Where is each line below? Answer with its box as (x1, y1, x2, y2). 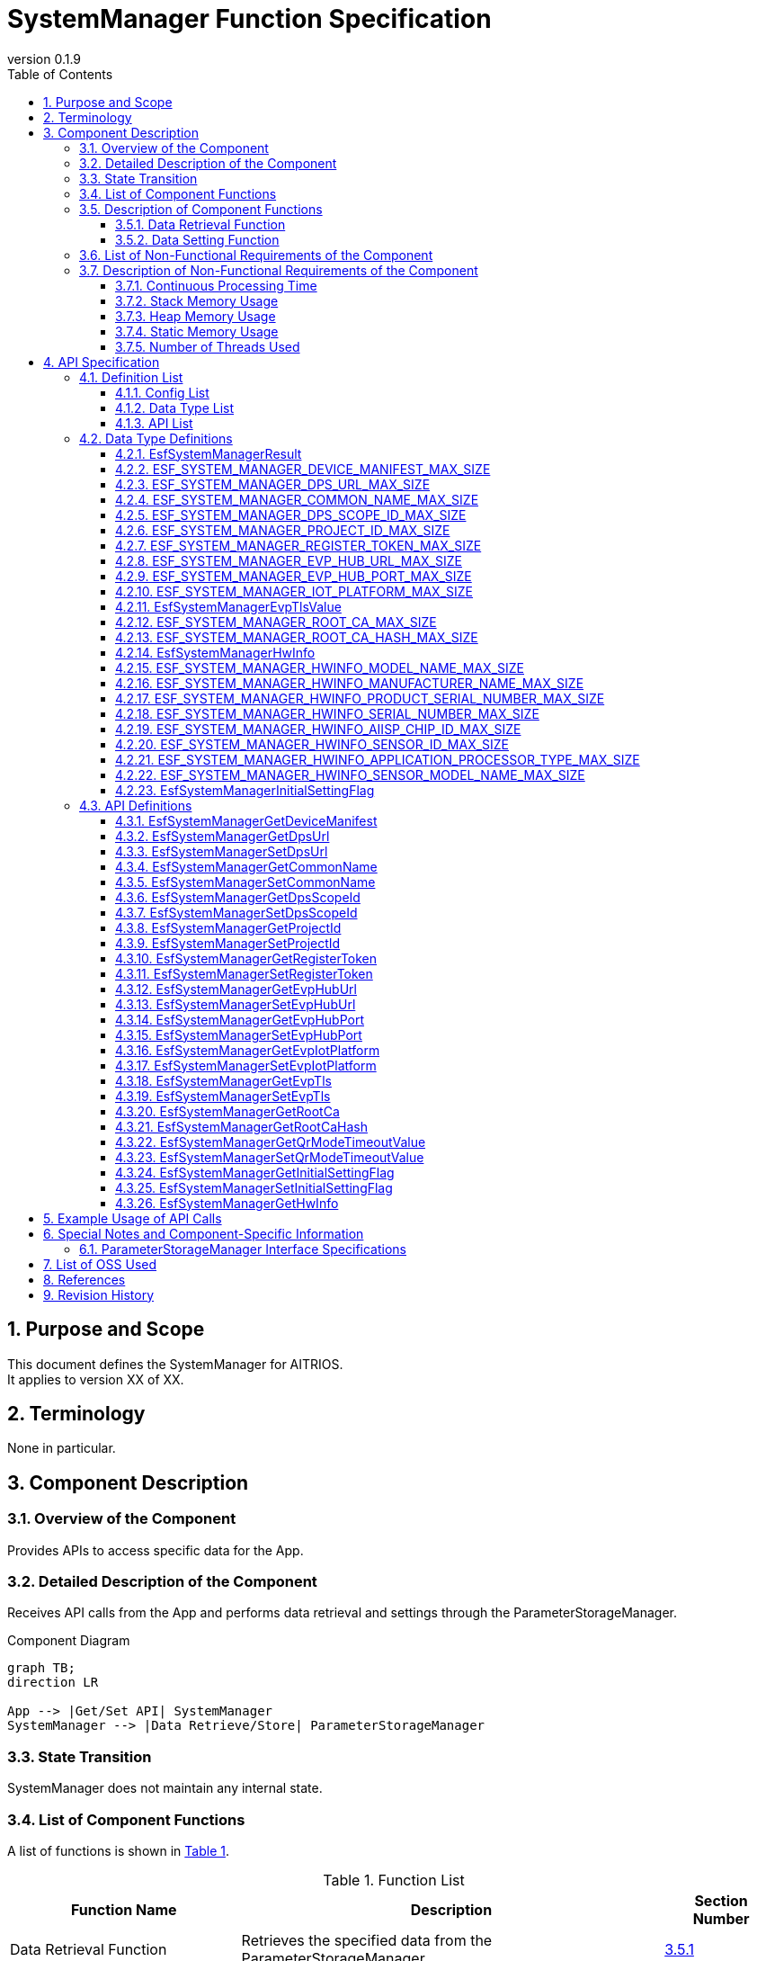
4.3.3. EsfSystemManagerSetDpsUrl (115, 843, 328, 859)
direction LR (7, 1675, 99, 1690)
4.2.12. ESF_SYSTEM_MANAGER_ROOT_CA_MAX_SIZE (115, 613, 437, 630)
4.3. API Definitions (79, 797, 192, 813)
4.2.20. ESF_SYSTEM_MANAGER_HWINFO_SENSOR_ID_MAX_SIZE (115, 736, 510, 752)
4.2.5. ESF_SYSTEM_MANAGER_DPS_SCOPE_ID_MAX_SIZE (115, 506, 467, 523)
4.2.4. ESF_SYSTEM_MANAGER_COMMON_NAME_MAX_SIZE (115, 491, 479, 507)
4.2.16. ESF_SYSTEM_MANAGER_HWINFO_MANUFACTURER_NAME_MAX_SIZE (115, 675, 584, 691)
